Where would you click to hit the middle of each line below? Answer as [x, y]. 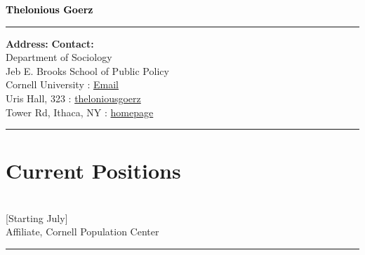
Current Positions [93, 171]
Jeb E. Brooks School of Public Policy [87, 70]
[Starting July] [37, 218]
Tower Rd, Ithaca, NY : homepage [80, 112]
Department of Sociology [59, 57]
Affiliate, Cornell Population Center [82, 232]
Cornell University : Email [62, 84]
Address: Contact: [50, 43]
